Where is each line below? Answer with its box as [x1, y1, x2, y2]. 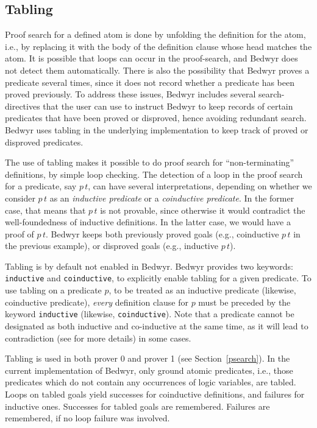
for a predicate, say [5, 180, 77, 192]
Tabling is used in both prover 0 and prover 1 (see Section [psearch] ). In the [5, 352, 290, 365]
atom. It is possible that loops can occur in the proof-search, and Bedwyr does [5, 52, 298, 65]
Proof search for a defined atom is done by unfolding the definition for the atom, [5, 28, 306, 41]
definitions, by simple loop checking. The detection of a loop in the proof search [5, 167, 303, 180]
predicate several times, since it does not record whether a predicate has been [5, 75, 295, 88]
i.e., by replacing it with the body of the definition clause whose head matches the [5, 40, 312, 52]
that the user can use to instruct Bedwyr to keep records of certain [43, 99, 293, 112]
